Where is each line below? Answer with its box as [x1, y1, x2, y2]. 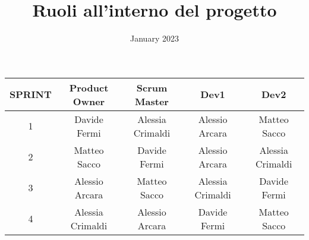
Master [135, 94, 169, 108]
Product [69, 80, 109, 94]
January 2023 [130, 32, 179, 45]
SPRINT [10, 87, 52, 102]
